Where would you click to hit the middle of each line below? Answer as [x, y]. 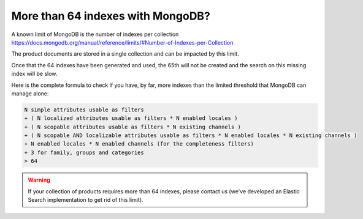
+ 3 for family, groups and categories [84, 152]
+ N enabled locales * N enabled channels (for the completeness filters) [139, 144]
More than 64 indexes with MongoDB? [111, 16]
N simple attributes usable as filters [84, 109]
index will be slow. [34, 74]
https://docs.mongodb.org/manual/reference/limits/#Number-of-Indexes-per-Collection [122, 42]
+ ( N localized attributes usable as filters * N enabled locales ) [131, 118]
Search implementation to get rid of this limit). [86, 199]
